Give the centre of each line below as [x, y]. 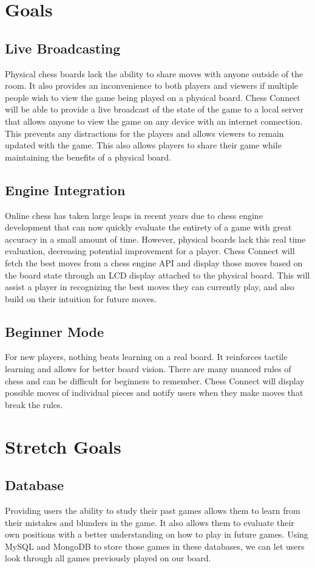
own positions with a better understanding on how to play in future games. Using [157, 534]
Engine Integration [65, 189]
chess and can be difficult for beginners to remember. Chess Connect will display [155, 380]
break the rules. [34, 404]
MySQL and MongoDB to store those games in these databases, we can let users [155, 546]
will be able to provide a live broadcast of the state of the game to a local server [154, 109]
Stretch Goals [63, 446]
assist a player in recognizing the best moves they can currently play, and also [150, 287]
